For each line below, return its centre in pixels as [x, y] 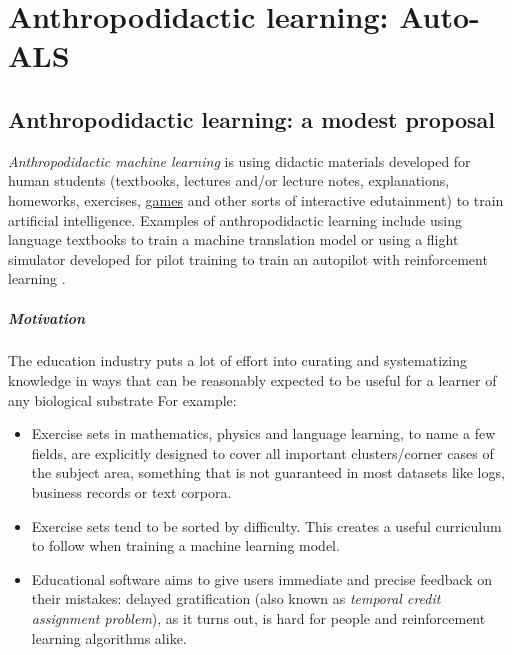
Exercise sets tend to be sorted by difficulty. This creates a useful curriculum [266, 525]
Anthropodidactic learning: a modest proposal [252, 118]
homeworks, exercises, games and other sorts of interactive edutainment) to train [256, 199]
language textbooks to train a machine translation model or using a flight [233, 239]
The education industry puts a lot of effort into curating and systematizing [237, 360]
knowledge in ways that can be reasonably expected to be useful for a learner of [252, 380]
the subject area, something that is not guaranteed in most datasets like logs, [268, 472]
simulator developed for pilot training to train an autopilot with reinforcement [248, 258]
